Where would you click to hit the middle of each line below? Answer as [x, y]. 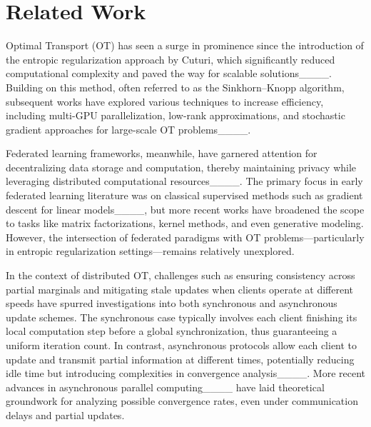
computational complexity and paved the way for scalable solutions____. [169, 73]
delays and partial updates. [65, 415]
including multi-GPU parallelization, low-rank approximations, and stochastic [176, 115]
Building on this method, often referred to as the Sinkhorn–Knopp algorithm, [175, 87]
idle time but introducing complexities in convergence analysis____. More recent [185, 373]
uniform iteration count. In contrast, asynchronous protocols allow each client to [182, 345]
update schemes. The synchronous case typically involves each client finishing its [182, 317]
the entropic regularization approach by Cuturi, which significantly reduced [171, 59]
